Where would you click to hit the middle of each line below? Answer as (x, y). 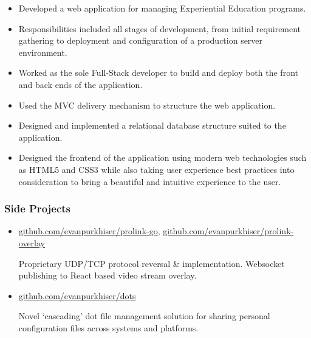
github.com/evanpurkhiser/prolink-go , (89, 231)
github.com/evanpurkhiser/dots (77, 295)
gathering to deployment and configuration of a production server (141, 40)
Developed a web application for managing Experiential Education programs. (162, 8)
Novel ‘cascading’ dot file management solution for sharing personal (144, 316)
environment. (43, 52)
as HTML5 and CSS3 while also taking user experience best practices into (156, 169)
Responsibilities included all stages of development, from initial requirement (160, 28)
